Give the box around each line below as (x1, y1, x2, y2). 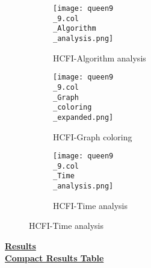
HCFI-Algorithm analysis (53, 51, 146, 64)
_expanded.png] (53, 113, 114, 122)
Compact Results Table (5, 251, 104, 264)
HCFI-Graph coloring (53, 130, 132, 143)
